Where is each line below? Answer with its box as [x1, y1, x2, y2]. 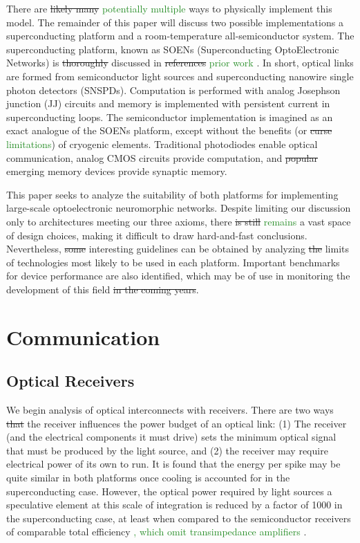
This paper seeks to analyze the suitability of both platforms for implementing [6, 187, 339, 201]
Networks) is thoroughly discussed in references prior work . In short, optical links [6, 55, 354, 70]
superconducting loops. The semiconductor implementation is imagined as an [6, 109, 333, 124]
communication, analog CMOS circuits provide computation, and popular [6, 150, 318, 165]
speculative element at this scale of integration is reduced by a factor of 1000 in [6, 497, 343, 512]
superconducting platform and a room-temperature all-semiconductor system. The [6, 28, 354, 43]
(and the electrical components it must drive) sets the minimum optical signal [6, 430, 337, 444]
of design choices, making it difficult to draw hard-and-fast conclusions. [6, 228, 307, 242]
